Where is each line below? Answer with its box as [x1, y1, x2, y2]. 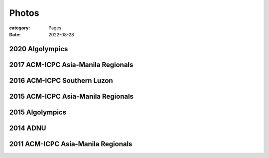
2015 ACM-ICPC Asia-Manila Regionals [9, 92, 134, 100]
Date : [9, 31, 21, 37]
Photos [9, 7, 39, 18]
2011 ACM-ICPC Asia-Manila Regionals [9, 140, 133, 148]
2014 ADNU [9, 124, 46, 132]
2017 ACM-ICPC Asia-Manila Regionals [9, 60, 134, 69]
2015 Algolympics [9, 108, 67, 116]
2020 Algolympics [9, 45, 68, 53]
